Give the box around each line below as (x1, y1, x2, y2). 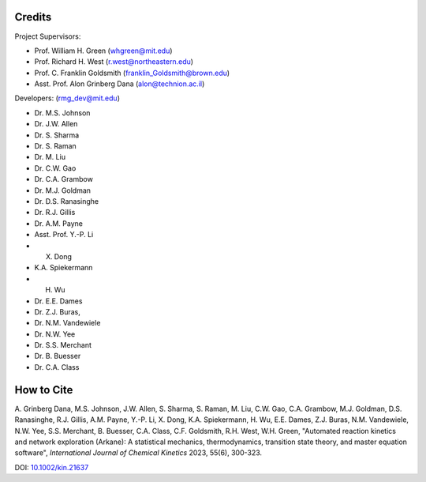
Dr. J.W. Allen (34, 119, 78, 129)
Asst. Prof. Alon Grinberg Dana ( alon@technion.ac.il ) (34, 79, 205, 88)
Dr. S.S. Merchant (34, 341, 92, 350)
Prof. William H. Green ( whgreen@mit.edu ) (34, 46, 173, 55)
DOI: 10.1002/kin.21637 (14, 462, 89, 472)
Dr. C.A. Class (34, 362, 80, 371)
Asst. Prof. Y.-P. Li (34, 230, 94, 239)
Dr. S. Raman (34, 141, 77, 151)
